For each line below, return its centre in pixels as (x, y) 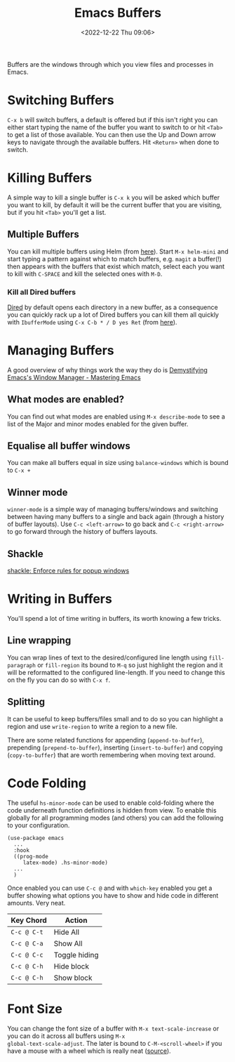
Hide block (72, 966)
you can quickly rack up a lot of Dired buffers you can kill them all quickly (113, 315)
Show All (68, 943)
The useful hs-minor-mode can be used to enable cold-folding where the (111, 803)
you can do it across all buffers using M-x (66, 1036)
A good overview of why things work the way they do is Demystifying (108, 369)
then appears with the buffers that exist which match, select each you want (116, 266)
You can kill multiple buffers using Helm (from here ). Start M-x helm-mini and (118, 251)
